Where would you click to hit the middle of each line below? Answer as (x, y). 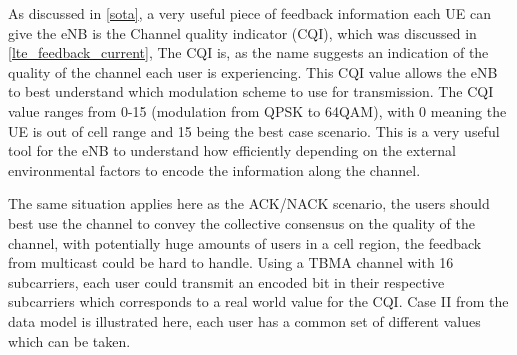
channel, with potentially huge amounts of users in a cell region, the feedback (245, 242)
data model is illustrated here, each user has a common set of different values (244, 320)
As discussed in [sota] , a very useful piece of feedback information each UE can (249, 13)
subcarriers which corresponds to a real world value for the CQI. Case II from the (258, 301)
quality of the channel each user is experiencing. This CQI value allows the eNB (253, 71)
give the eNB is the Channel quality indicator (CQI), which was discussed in (242, 32)
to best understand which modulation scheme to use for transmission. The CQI (251, 91)
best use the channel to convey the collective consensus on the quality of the (241, 222)
